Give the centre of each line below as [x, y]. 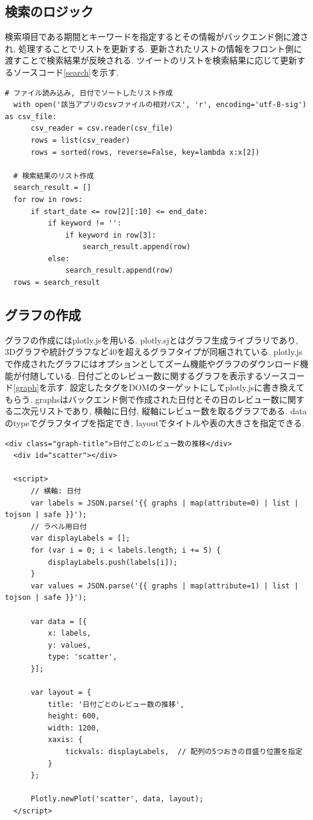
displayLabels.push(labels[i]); [113, 562]
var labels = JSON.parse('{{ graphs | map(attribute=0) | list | [164, 503]
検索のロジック [49, 11]
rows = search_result [57, 283]
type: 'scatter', [83, 657]
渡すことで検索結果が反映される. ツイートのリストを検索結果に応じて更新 [151, 60]
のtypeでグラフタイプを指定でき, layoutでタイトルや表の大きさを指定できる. [155, 423]
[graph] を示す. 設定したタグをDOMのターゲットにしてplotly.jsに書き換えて [159, 387]
